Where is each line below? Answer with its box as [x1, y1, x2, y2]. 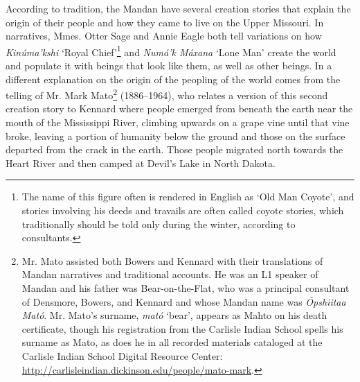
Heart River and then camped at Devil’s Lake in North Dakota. [6, 155, 276, 170]
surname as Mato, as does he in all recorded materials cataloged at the [21, 335, 323, 349]
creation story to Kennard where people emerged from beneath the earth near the [6, 101, 353, 116]
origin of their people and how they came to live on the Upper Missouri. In [6, 15, 324, 29]
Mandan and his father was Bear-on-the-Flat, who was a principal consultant [21, 281, 350, 295]
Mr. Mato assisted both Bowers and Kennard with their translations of [21, 253, 323, 268]
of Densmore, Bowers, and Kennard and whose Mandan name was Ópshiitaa [21, 294, 346, 309]
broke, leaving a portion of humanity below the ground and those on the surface [6, 128, 345, 143]
